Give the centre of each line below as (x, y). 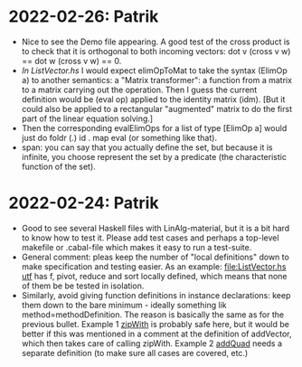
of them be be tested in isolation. (83, 286)
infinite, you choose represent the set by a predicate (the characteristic (154, 156)
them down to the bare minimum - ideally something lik (124, 305)
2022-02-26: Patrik (84, 17)
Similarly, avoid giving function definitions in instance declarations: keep (156, 295)
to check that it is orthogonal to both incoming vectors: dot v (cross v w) (156, 51)
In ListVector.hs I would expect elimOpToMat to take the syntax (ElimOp (154, 71)
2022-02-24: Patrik (84, 203)
